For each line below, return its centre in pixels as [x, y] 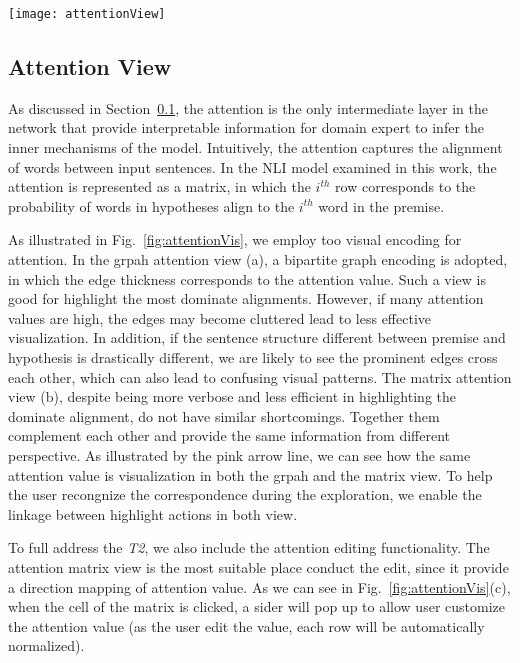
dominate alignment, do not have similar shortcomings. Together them [224, 415]
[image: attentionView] [87, 14]
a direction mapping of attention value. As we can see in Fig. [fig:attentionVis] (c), [259, 586]
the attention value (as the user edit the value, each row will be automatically [246, 625]
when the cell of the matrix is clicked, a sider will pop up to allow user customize [256, 606]
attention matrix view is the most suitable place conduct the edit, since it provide [258, 566]
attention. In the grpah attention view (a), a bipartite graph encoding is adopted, [258, 259]
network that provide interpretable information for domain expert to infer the [246, 127]
